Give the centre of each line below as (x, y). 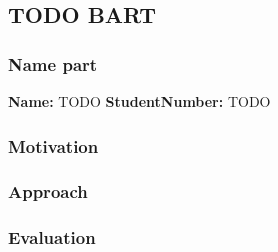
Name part (53, 63)
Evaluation (52, 237)
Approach (48, 191)
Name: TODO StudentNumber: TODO (139, 101)
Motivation (53, 145)
